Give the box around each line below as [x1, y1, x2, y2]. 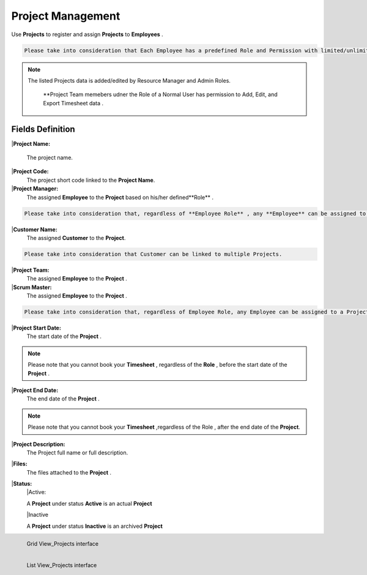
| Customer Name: [11, 225, 57, 233]
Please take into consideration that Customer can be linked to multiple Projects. [24, 250, 283, 257]
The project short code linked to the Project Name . [26, 176, 155, 184]
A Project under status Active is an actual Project [26, 500, 152, 507]
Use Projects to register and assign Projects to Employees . [11, 31, 163, 38]
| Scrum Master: [11, 284, 52, 291]
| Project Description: [11, 440, 65, 448]
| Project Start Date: [11, 325, 61, 332]
